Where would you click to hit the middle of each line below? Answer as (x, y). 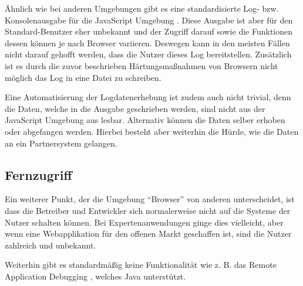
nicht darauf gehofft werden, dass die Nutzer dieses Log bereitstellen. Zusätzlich (148, 54)
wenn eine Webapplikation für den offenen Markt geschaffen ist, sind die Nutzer (148, 234)
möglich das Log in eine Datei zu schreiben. (83, 77)
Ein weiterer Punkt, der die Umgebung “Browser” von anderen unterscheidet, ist (150, 199)
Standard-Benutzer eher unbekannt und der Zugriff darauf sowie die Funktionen (149, 31)
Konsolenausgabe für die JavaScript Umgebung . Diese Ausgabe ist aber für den (149, 20)
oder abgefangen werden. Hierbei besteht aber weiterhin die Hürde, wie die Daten (152, 131)
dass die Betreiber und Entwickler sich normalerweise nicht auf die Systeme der (148, 210)
